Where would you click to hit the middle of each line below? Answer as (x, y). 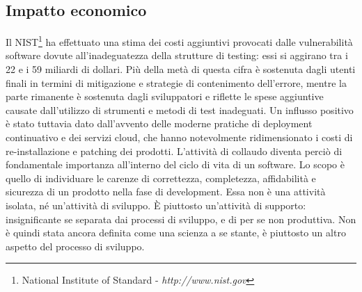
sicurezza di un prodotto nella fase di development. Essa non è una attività (166, 192)
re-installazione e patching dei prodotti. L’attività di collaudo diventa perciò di (174, 151)
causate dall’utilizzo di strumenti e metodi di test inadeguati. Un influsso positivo (180, 109)
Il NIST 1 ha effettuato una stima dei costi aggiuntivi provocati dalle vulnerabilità (179, 41)
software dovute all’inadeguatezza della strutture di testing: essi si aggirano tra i (177, 55)
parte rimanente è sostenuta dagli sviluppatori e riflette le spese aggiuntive (165, 96)
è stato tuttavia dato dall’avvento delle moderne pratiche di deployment (159, 123)
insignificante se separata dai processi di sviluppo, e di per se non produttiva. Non (181, 219)
